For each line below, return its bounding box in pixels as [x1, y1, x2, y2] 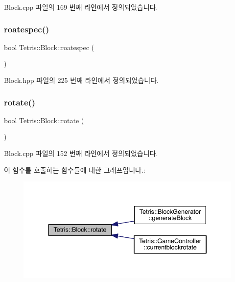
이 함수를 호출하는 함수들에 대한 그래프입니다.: [4, 164, 145, 175]
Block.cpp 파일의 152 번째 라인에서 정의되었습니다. [4, 148, 158, 158]
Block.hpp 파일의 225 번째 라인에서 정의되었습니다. [4, 75, 159, 85]
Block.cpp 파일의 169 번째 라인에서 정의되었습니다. [4, 2, 158, 12]
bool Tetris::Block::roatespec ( [4, 42, 94, 52]
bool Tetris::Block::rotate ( [4, 115, 84, 125]
